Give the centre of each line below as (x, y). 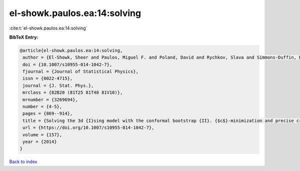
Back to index (23, 162)
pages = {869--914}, (48, 114)
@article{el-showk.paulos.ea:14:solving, (71, 50)
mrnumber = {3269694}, (50, 100)
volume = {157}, (42, 135)
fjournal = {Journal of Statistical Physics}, (80, 72)
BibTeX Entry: (24, 37)
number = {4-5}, (42, 107)
